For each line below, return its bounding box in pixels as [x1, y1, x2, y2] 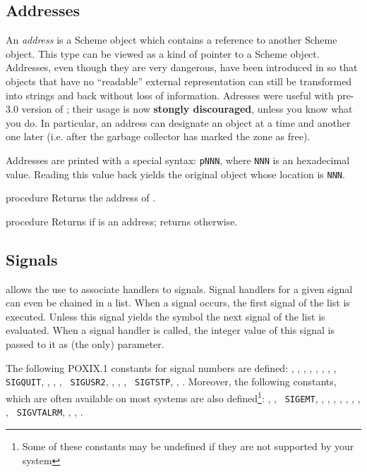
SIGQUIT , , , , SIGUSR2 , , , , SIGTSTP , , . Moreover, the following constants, [6, 374, 337, 389]
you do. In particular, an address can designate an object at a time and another [6, 115, 351, 130]
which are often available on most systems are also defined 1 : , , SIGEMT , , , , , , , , [6, 388, 361, 405]
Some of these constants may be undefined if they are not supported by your [22, 438, 354, 453]
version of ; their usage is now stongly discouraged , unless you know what [21, 101, 353, 116]
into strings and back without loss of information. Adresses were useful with [6, 87, 334, 102]
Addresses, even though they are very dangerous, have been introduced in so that [6, 60, 358, 75]
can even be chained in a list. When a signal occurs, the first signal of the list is [6, 295, 350, 310]
